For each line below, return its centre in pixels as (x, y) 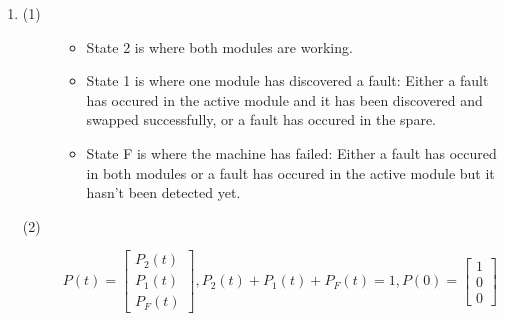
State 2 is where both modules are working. (219, 46)
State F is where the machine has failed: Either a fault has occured (291, 152)
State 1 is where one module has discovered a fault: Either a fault (287, 80)
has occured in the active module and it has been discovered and (284, 99)
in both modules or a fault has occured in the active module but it (290, 172)
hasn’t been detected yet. (163, 192)
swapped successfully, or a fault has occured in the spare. (261, 119)
